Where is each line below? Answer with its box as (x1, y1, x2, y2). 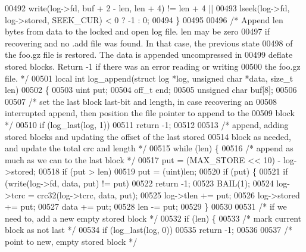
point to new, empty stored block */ (5, 235, 138, 247)
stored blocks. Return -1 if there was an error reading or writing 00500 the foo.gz (5, 60, 301, 72)
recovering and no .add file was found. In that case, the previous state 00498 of (5, 36, 293, 49)
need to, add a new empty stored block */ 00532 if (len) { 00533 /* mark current (5, 211, 302, 224)
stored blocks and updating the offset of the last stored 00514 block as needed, (5, 130, 291, 142)
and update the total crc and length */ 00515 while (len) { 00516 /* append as (5, 142, 293, 154)
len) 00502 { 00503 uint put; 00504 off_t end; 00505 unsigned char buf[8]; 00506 (5, 83, 297, 96)
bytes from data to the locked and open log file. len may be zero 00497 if (5, 25, 270, 38)
